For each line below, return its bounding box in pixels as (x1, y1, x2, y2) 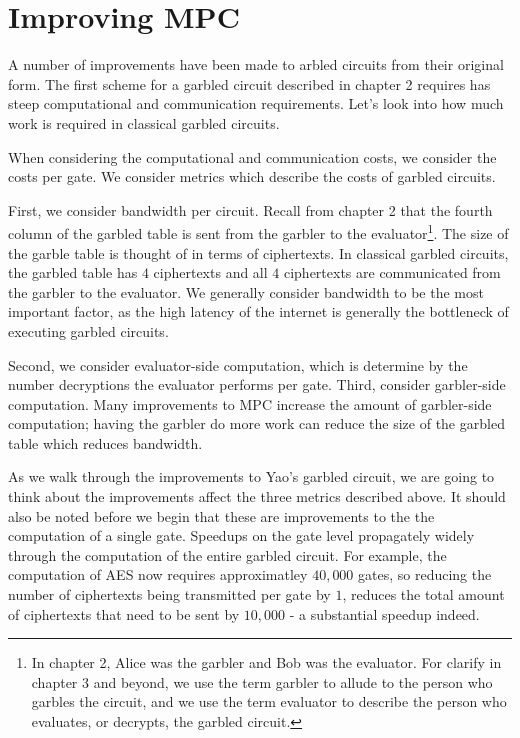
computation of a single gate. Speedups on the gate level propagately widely (8, 525, 475, 546)
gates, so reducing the (358, 564, 492, 585)
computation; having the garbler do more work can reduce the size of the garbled (8, 413, 505, 434)
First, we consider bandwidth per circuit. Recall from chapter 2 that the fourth (8, 199, 493, 220)
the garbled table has (8, 262, 138, 283)
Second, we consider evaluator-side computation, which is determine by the (8, 354, 468, 375)
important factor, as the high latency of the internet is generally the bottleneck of (8, 301, 509, 322)
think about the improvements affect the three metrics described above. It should (8, 486, 506, 507)
